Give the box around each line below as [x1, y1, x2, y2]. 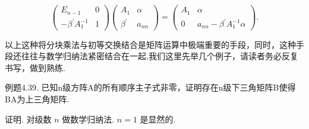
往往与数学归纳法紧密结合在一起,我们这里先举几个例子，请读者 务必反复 [21, 50, 298, 62]
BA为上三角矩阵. [5, 92, 70, 105]
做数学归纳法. [62, 112, 115, 125]
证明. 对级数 [5, 112, 52, 125]
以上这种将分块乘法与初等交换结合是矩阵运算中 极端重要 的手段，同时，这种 [5, 38, 296, 50]
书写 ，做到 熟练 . [5, 61, 65, 73]
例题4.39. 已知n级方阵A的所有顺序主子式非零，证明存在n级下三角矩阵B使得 [5, 81, 296, 93]
